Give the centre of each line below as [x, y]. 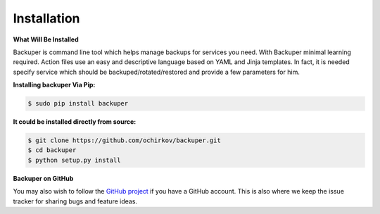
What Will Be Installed [46, 39]
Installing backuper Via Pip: [54, 85]
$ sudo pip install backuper [78, 103]
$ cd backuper [52, 150]
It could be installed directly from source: [75, 122]
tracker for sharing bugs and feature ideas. [75, 201]
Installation [46, 18]
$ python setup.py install [74, 160]
